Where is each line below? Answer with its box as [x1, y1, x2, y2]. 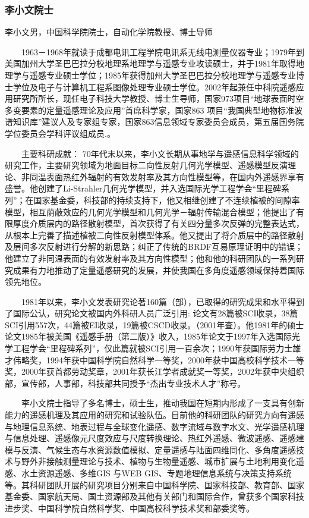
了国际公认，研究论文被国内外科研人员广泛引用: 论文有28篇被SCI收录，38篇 [5, 307, 298, 319]
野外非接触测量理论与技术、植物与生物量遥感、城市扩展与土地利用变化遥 [21, 455, 304, 467]
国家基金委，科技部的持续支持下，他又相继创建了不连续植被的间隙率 [33, 193, 300, 206]
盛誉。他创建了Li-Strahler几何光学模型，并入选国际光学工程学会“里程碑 [5, 182, 282, 194]
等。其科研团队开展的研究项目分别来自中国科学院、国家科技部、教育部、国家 [5, 478, 304, 491]
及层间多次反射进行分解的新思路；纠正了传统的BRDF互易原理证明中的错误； [5, 240, 304, 253]
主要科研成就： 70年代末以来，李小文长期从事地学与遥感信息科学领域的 [21, 147, 299, 159]
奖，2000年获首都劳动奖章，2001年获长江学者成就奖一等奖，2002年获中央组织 [5, 365, 304, 378]
